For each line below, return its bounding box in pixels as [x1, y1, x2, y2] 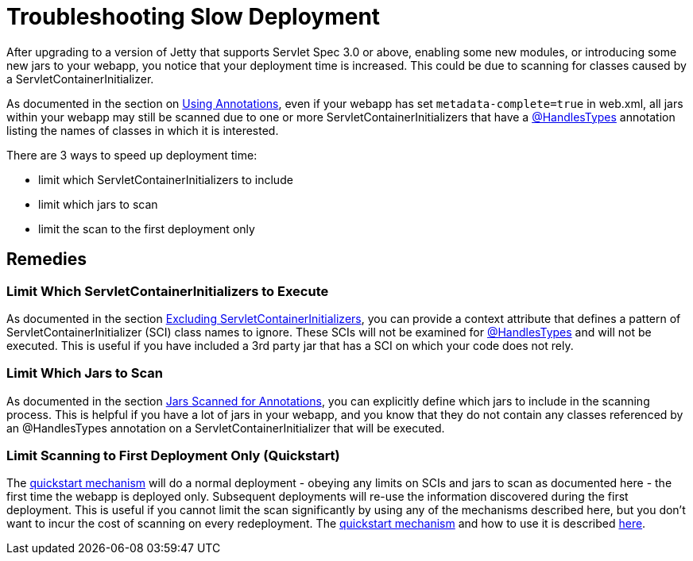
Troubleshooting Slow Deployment [6, 3, 381, 30]
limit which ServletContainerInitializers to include [38, 172, 293, 186]
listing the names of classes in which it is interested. [6, 123, 279, 137]
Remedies [6, 249, 87, 270]
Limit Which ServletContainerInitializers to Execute [6, 282, 329, 299]
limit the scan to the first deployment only [38, 221, 255, 236]
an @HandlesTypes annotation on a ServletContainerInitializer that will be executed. [6, 421, 445, 435]
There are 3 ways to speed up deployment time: [6, 148, 257, 162]
